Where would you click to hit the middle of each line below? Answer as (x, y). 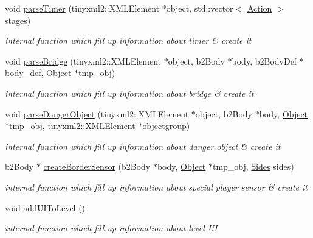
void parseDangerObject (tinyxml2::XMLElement (97, 114)
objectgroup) (166, 126)
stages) (18, 20)
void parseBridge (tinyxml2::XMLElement (83, 61)
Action (260, 8)
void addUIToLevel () (45, 207)
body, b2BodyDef (264, 61)
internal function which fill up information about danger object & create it (143, 146)
